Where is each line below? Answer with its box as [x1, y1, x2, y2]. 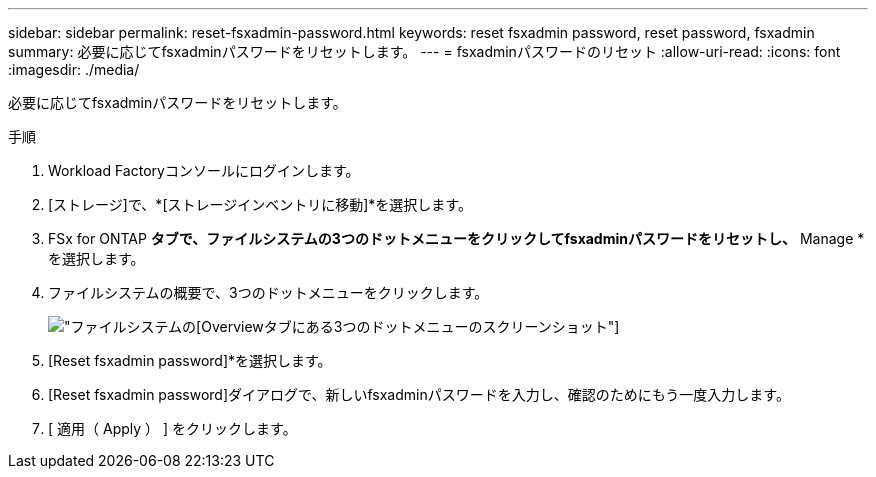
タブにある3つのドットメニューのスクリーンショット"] [263, 318, 620, 335]
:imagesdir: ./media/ [8, 61, 140, 78]
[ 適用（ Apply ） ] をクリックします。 [48, 420, 297, 437]
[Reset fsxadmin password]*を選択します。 [48, 352, 332, 369]
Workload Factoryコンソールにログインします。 [48, 162, 360, 179]
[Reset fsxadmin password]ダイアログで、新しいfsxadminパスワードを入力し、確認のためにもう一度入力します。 [48, 386, 790, 403]
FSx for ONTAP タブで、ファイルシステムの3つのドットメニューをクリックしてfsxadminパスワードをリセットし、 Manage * [48, 230, 865, 247]
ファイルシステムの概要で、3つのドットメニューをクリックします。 [48, 284, 489, 301]
